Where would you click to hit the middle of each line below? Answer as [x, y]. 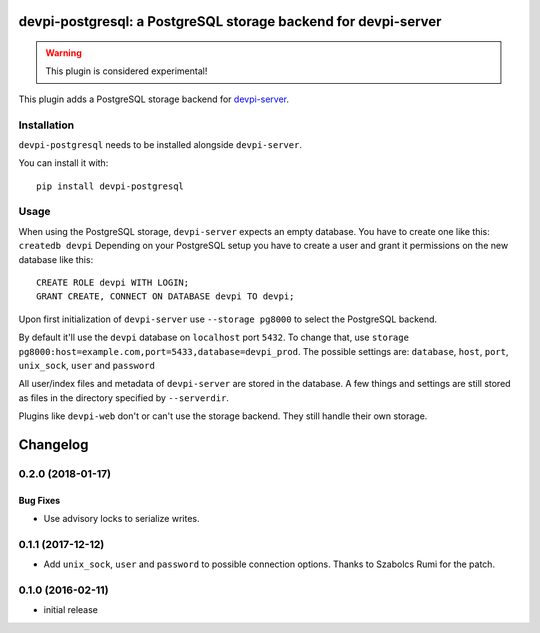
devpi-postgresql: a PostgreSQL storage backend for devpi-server [230, 21]
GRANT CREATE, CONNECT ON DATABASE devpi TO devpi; [165, 296]
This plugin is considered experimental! [126, 71]
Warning [63, 53]
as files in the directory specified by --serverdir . [124, 397]
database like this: [56, 259]
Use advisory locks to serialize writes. [121, 519]
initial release [71, 610]
